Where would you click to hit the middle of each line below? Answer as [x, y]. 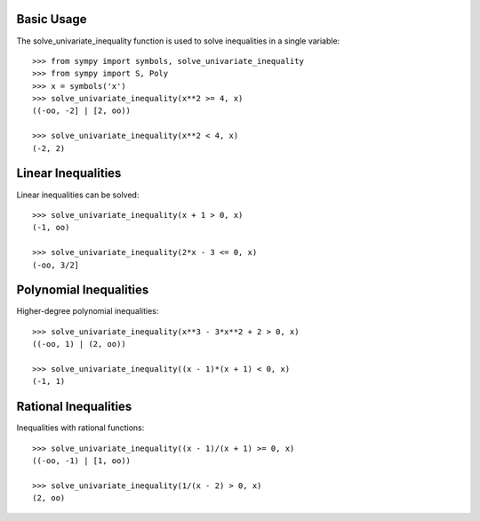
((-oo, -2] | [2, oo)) [82, 111]
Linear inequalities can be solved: [78, 195]
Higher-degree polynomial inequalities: [88, 311]
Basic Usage [52, 19]
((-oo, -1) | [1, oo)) [82, 461]
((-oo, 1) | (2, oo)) [79, 344]
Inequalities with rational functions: [80, 428]
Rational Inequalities [74, 407]
